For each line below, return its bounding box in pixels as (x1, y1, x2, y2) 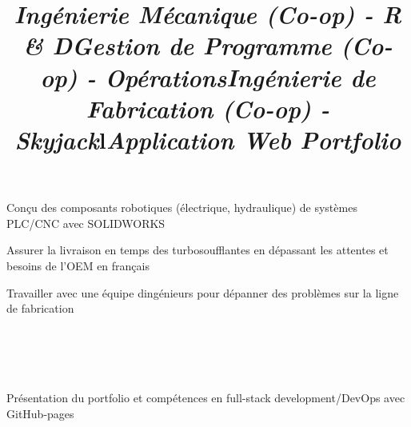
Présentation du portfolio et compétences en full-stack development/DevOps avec (6, 389, 405, 406)
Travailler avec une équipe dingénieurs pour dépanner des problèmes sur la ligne (6, 284, 399, 301)
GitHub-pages (6, 405, 74, 421)
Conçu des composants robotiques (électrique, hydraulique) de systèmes (6, 199, 357, 216)
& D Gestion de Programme (23, 29, 332, 62)
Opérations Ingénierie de (105, 60, 376, 94)
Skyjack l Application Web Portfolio (14, 122, 401, 156)
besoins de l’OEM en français (6, 257, 150, 273)
